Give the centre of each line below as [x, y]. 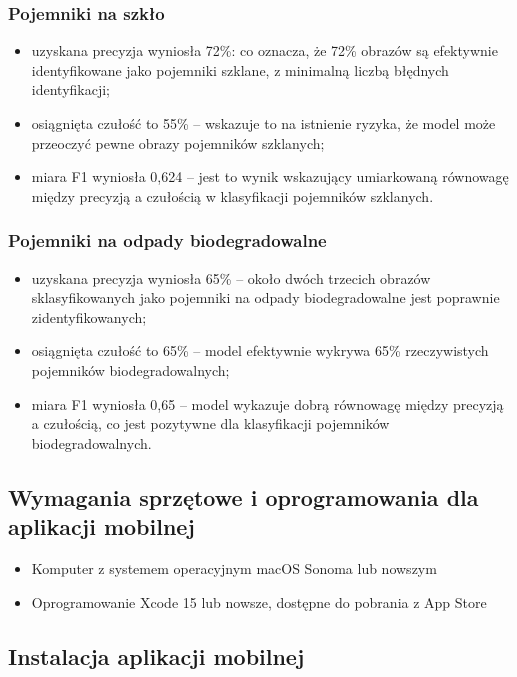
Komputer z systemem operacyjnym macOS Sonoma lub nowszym [234, 567]
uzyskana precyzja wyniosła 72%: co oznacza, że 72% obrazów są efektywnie [264, 50]
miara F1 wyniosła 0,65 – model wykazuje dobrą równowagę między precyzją [267, 403]
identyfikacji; [70, 89]
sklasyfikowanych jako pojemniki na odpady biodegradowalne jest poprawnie [265, 297]
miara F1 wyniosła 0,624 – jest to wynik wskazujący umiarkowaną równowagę [270, 176]
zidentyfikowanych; [89, 316]
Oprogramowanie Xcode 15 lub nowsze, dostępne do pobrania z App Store [259, 601]
